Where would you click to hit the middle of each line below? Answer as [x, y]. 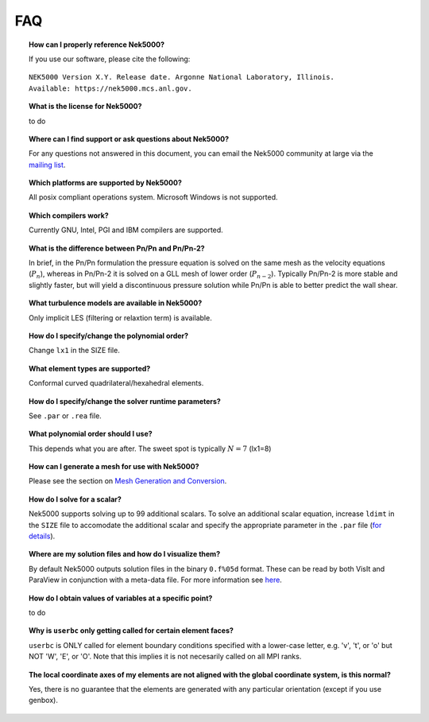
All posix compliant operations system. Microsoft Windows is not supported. [153, 197]
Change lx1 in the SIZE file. [75, 351]
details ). [42, 536]
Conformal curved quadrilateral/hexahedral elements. [116, 383]
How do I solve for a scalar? [75, 499]
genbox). [44, 701]
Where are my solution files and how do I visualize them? [125, 554]
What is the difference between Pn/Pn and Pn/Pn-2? [117, 248]
